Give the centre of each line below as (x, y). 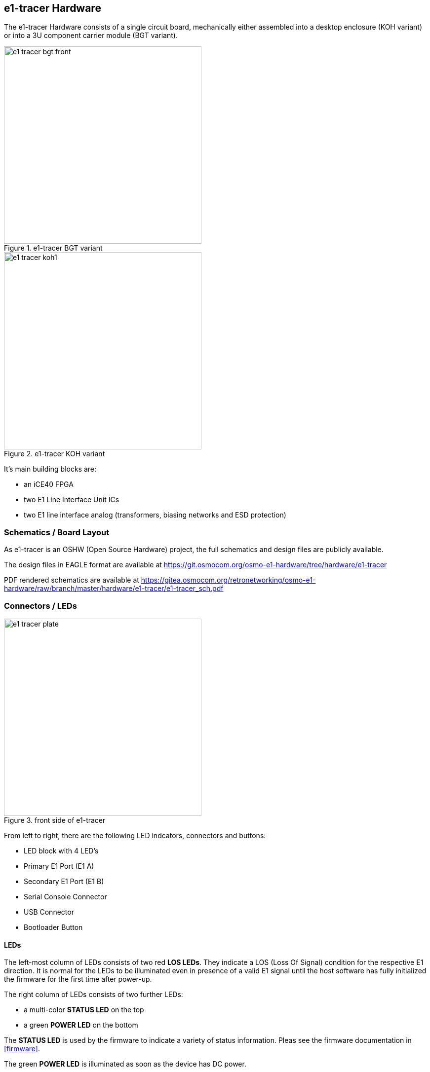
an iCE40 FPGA (49, 484)
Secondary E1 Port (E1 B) (64, 881)
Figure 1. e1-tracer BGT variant (53, 248)
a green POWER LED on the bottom (81, 1025)
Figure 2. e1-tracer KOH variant (55, 454)
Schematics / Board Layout (57, 532)
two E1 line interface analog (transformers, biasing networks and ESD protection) (155, 515)
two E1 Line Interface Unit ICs (72, 500)
